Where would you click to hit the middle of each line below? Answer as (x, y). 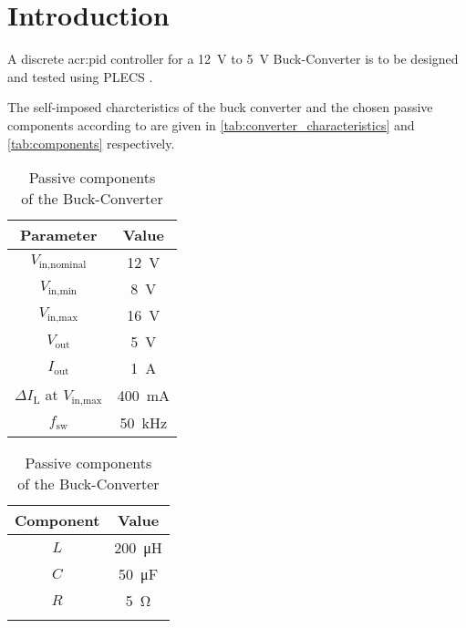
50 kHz (144, 423)
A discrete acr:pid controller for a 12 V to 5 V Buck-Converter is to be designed (233, 59)
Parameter (59, 235)
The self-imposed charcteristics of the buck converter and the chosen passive (220, 107)
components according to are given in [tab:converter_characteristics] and (211, 124)
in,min (62, 291)
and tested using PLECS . (80, 76)
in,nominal (62, 264)
